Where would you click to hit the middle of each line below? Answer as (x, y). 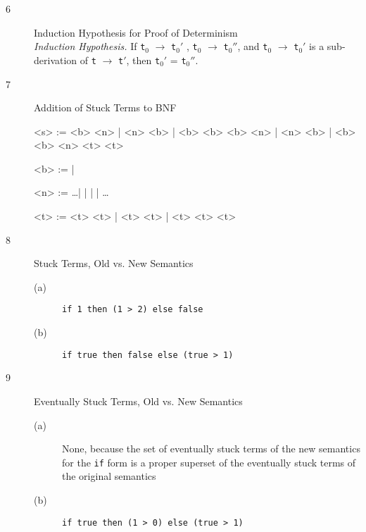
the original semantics (109, 476)
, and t (253, 46)
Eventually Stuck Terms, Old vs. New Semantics (138, 401)
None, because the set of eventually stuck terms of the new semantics (211, 449)
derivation (56, 60)
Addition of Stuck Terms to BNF (105, 107)
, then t (143, 60)
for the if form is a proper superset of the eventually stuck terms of (209, 462)
